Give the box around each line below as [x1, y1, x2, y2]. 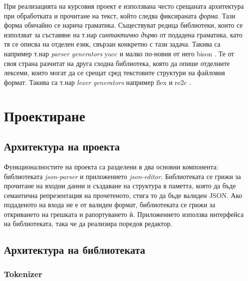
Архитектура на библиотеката [4, 242, 145, 257]
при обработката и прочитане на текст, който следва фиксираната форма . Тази [4, 10, 235, 20]
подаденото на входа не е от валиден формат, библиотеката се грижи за [4, 199, 216, 210]
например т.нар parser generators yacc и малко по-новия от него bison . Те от [4, 48, 234, 58]
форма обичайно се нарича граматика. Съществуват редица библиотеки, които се [4, 20, 243, 30]
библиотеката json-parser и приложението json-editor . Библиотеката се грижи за [4, 171, 241, 181]
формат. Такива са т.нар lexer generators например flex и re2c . [4, 77, 191, 87]
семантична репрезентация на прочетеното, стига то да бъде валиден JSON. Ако [4, 190, 242, 200]
